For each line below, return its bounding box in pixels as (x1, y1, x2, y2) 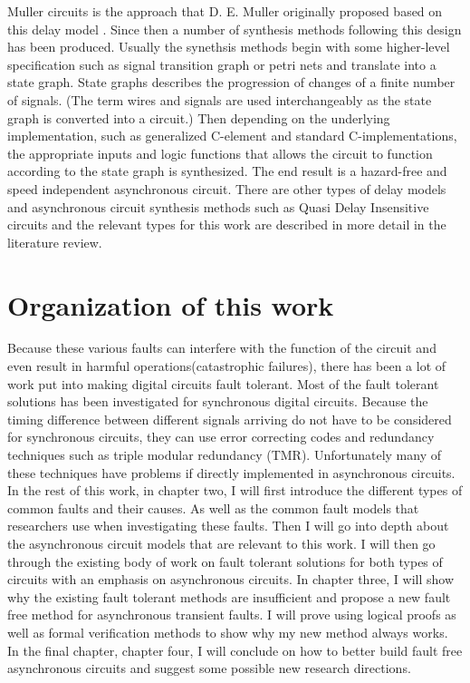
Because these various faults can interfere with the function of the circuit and (7, 338, 436, 357)
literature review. (7, 232, 102, 251)
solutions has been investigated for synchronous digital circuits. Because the (7, 392, 428, 411)
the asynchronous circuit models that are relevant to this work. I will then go (7, 533, 436, 552)
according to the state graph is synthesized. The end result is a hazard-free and (7, 161, 447, 181)
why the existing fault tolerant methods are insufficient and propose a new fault (7, 587, 451, 606)
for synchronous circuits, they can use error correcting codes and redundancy (7, 427, 435, 446)
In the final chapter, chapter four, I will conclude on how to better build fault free (7, 640, 463, 659)
